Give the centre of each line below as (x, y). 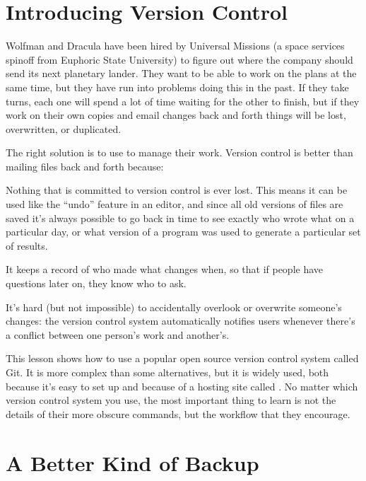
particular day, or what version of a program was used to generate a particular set (183, 232)
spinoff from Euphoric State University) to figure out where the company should (179, 59)
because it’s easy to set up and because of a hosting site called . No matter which (182, 386)
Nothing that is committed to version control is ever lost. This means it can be (177, 190)
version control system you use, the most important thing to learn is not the (171, 400)
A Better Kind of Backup (132, 462)
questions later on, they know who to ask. (96, 283)
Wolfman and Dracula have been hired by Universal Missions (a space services (175, 46)
